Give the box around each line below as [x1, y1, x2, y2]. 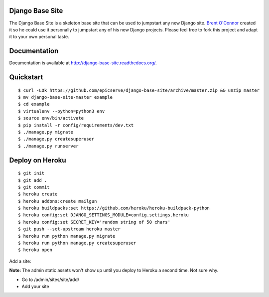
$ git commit [18, 184, 50, 190]
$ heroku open [18, 247, 52, 253]
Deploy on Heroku [9, 156, 67, 164]
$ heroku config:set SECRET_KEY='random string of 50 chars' [18, 219, 170, 225]
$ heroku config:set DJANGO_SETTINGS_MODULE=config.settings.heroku [18, 212, 189, 218]
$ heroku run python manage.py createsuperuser [18, 240, 136, 246]
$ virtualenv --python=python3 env [18, 108, 105, 114]
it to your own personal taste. [9, 34, 69, 40]
